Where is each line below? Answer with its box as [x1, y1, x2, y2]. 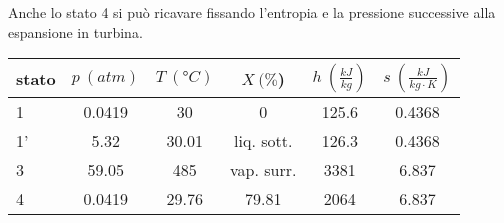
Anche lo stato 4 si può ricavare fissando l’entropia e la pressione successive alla [8, 2, 496, 22]
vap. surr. [230, 158, 297, 182]
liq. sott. [234, 129, 293, 153]
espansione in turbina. [8, 21, 143, 42]
